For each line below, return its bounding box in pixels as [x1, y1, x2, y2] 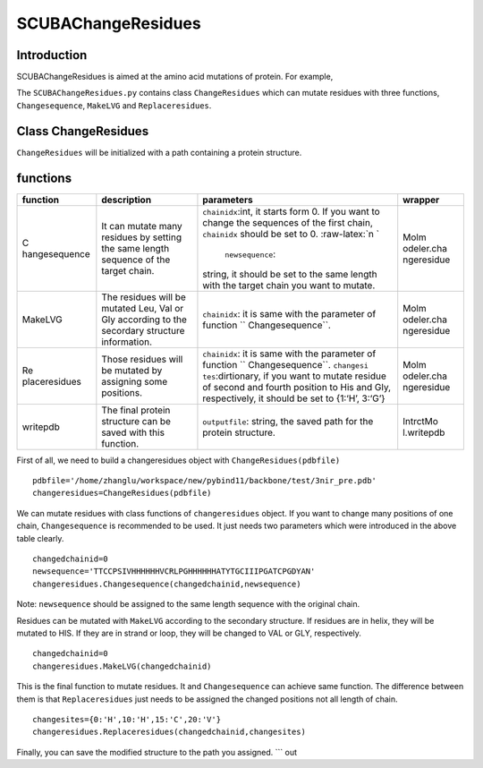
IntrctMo [402, 414, 438, 427]
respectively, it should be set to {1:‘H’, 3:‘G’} [202, 392, 386, 405]
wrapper [402, 193, 440, 206]
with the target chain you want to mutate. [202, 278, 376, 291]
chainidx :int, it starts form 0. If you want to [202, 205, 380, 218]
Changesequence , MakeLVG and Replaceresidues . [16, 99, 212, 111]
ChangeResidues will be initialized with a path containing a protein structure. [16, 147, 302, 158]
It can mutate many [101, 219, 182, 232]
